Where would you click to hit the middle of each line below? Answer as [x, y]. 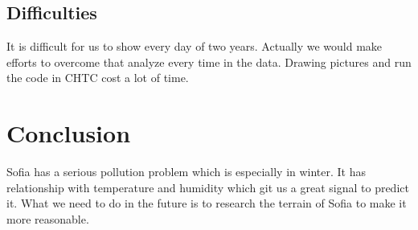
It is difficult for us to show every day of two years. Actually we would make [195, 46]
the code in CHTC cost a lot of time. [98, 78]
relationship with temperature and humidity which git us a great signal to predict [208, 187]
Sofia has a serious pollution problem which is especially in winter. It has [186, 172]
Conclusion [69, 133]
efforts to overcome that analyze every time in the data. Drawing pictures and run [209, 62]
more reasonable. [48, 218]
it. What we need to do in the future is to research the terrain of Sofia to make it [207, 203]
